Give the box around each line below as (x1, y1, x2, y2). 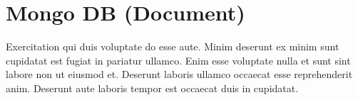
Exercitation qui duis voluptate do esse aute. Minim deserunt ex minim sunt (6, 39, 339, 54)
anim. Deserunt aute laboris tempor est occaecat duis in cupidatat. (6, 80, 299, 95)
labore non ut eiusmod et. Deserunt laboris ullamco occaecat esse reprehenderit (6, 67, 353, 82)
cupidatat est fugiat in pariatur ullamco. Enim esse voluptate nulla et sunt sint (6, 52, 351, 67)
